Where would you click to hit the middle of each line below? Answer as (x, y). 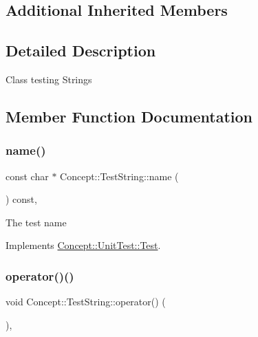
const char (27, 176)
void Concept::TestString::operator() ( (86, 302)
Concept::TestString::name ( (119, 176)
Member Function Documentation (129, 116)
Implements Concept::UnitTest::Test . (83, 245)
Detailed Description (81, 51)
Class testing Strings (49, 79)
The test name (36, 222)
